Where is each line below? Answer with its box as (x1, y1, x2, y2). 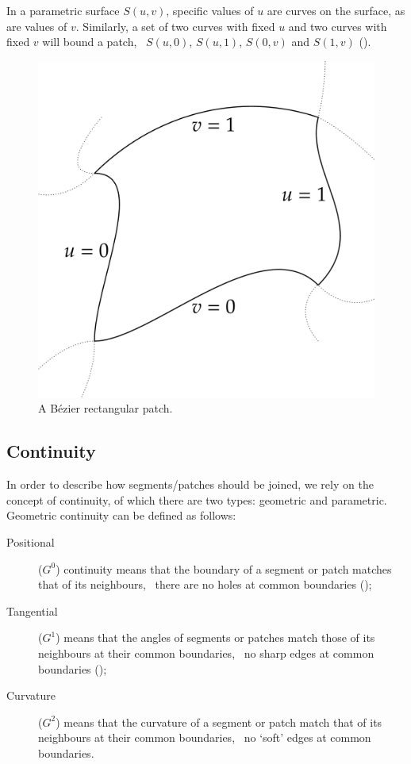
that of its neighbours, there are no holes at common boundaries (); (38, 576, 372, 593)
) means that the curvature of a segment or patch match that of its (56, 713, 382, 730)
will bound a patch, (42, 33, 137, 50)
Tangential (6, 602, 58, 619)
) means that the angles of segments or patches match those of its (56, 629, 375, 646)
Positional (6, 533, 55, 550)
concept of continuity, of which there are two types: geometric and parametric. (6, 491, 387, 508)
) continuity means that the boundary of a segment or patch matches (56, 560, 392, 577)
